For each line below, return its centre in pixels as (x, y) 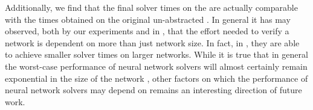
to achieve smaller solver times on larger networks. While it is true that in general (156, 54)
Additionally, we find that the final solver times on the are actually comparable (151, 7)
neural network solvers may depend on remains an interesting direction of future (153, 90)
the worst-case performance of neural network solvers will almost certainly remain (156, 66)
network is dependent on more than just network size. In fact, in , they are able (152, 42)
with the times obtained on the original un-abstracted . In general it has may (148, 19)
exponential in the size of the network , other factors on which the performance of (156, 78)
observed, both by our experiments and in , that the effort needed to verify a (147, 31)
